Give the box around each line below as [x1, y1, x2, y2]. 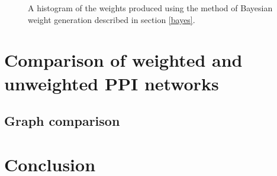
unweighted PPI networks [4, 71, 219, 95]
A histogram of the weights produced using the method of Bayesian [28, 2, 273, 14]
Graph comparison [4, 112, 120, 130]
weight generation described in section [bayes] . [28, 13, 195, 25]
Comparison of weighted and [4, 48, 243, 72]
